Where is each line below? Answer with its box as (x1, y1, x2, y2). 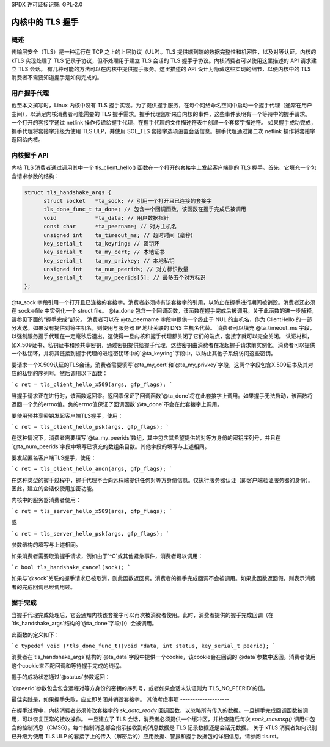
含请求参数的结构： (11, 172, 60, 180)
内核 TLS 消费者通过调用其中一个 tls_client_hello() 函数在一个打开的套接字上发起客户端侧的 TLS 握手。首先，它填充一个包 (11, 164, 317, 171)
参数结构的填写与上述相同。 (11, 541, 81, 548)
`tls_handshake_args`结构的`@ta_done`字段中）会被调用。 (11, 620, 158, 627)
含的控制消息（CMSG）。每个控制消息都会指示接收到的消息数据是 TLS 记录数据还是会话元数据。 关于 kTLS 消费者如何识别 (11, 724, 317, 731)
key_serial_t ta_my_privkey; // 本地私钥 (43, 257, 175, 264)
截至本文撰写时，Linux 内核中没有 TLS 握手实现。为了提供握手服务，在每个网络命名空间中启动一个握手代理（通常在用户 (11, 101, 313, 109)
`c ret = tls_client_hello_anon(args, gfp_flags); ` (11, 465, 173, 473)
